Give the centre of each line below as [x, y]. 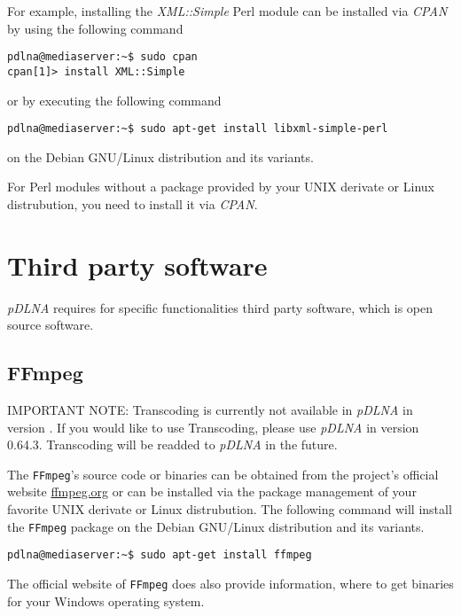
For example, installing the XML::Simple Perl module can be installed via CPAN [227, 11]
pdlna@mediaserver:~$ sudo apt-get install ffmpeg [160, 555]
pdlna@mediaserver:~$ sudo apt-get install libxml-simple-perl [198, 129]
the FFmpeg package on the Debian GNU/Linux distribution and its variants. [216, 526]
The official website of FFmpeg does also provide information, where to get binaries [230, 583]
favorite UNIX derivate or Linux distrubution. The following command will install [230, 509]
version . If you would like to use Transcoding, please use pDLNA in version [213, 427]
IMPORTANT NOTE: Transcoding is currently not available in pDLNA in [210, 410]
